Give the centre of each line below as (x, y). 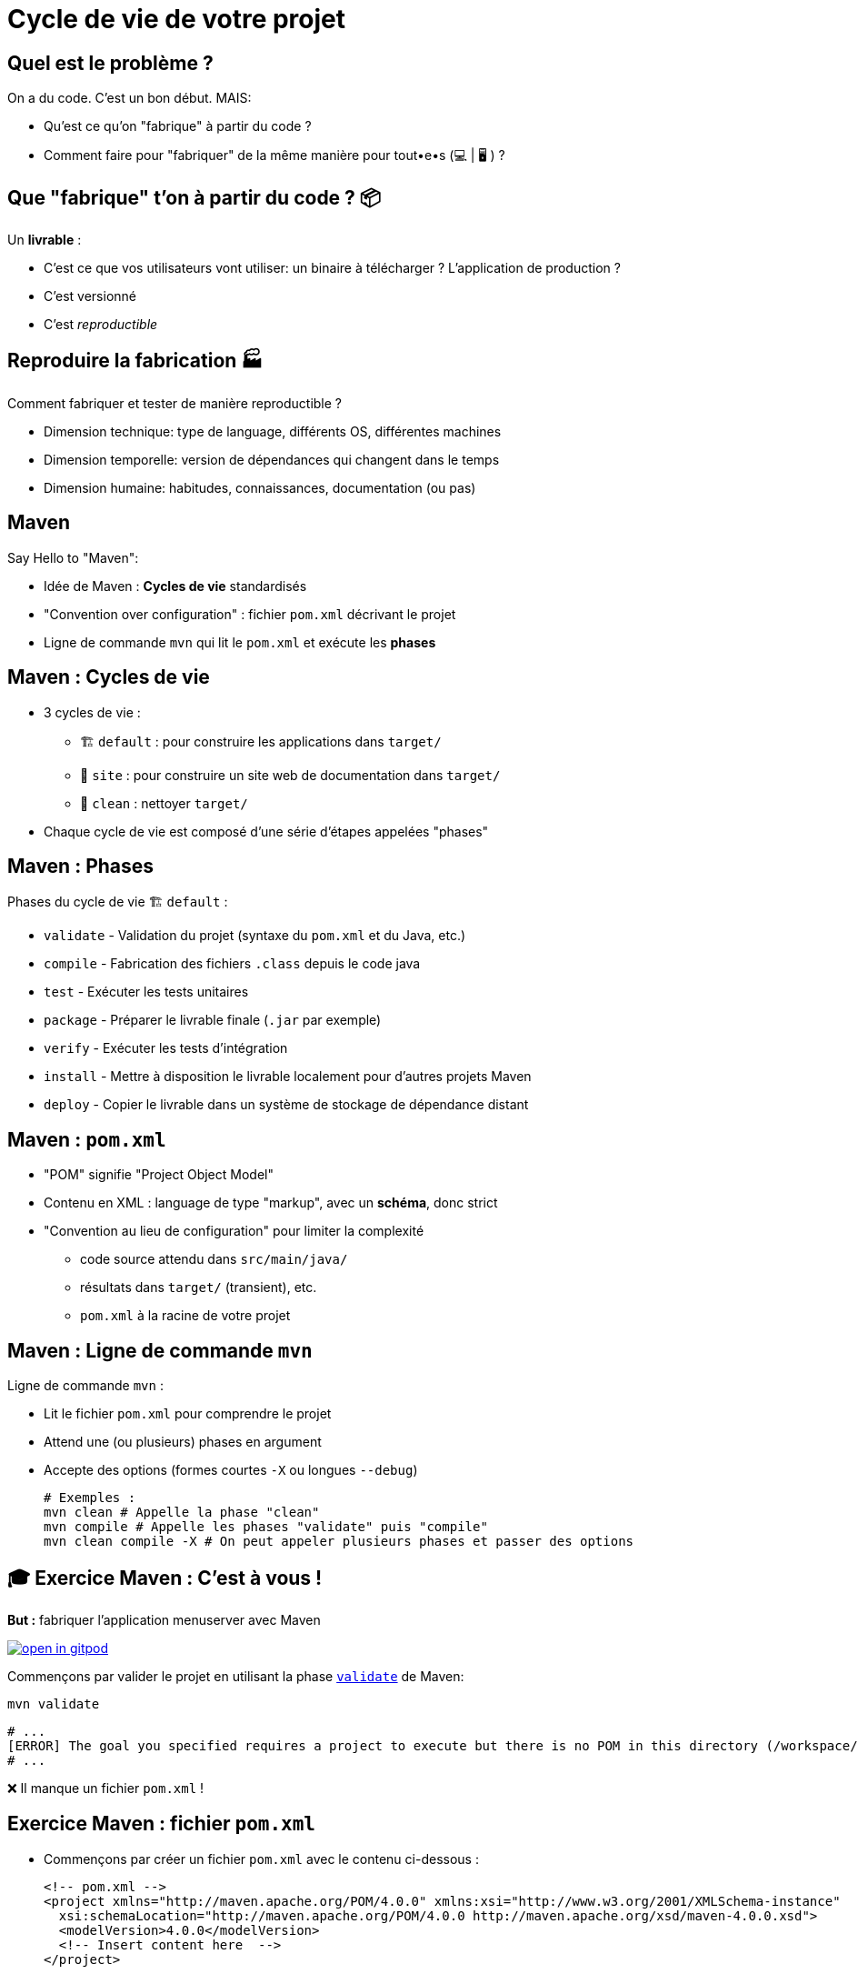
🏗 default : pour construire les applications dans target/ (261, 741)
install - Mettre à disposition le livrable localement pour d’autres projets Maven (288, 1077)
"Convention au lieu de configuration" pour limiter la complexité (234, 1231)
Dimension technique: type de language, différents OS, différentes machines (273, 431)
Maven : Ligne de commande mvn (160, 1350)
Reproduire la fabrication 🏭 (135, 361)
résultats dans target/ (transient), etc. (199, 1288)
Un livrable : (45, 240)
